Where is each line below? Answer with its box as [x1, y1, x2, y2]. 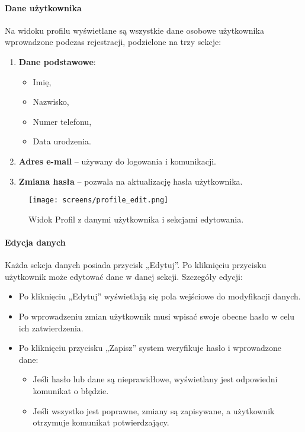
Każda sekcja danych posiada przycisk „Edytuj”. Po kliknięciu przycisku [5, 259, 267, 271]
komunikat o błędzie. [33, 384, 109, 396]
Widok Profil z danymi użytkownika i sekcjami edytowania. [28, 212, 244, 225]
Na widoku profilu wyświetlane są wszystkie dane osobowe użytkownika [5, 24, 264, 36]
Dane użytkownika [5, 1, 82, 14]
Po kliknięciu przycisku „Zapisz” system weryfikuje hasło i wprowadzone [18, 341, 282, 354]
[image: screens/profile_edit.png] [28, 196, 169, 205]
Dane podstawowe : [18, 55, 96, 67]
